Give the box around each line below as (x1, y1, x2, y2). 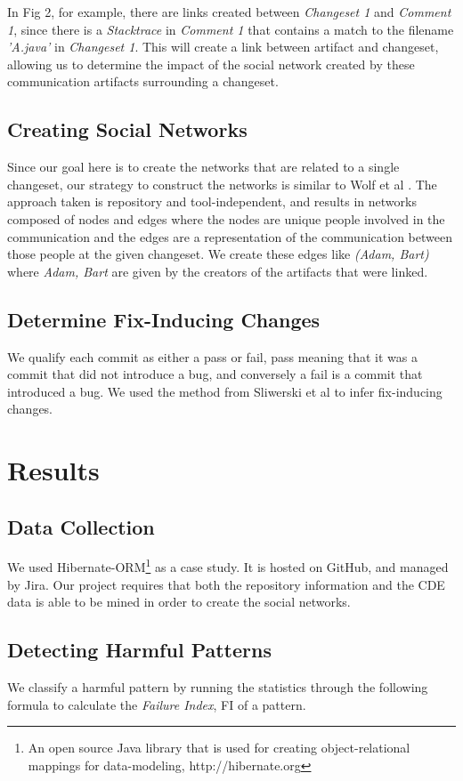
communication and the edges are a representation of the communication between (7, 227, 452, 246)
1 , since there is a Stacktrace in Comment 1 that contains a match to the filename (7, 20, 454, 38)
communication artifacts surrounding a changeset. (7, 72, 279, 91)
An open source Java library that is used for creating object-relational (28, 738, 410, 757)
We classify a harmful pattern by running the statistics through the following (7, 678, 428, 696)
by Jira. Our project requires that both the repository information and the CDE (7, 575, 445, 593)
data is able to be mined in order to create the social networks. (7, 592, 351, 611)
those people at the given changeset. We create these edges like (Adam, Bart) (7, 245, 429, 263)
